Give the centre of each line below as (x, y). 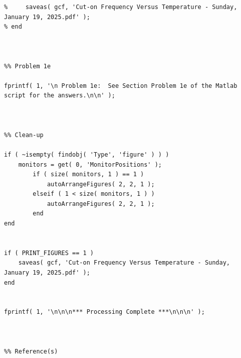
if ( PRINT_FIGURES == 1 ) (49, 253)
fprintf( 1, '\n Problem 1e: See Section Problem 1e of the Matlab (121, 86)
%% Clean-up (24, 135)
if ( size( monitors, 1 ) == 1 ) (88, 174)
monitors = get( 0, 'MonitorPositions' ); (90, 164)
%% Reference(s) (31, 351)
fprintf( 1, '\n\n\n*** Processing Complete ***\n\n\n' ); (104, 312)
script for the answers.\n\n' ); (60, 96)
